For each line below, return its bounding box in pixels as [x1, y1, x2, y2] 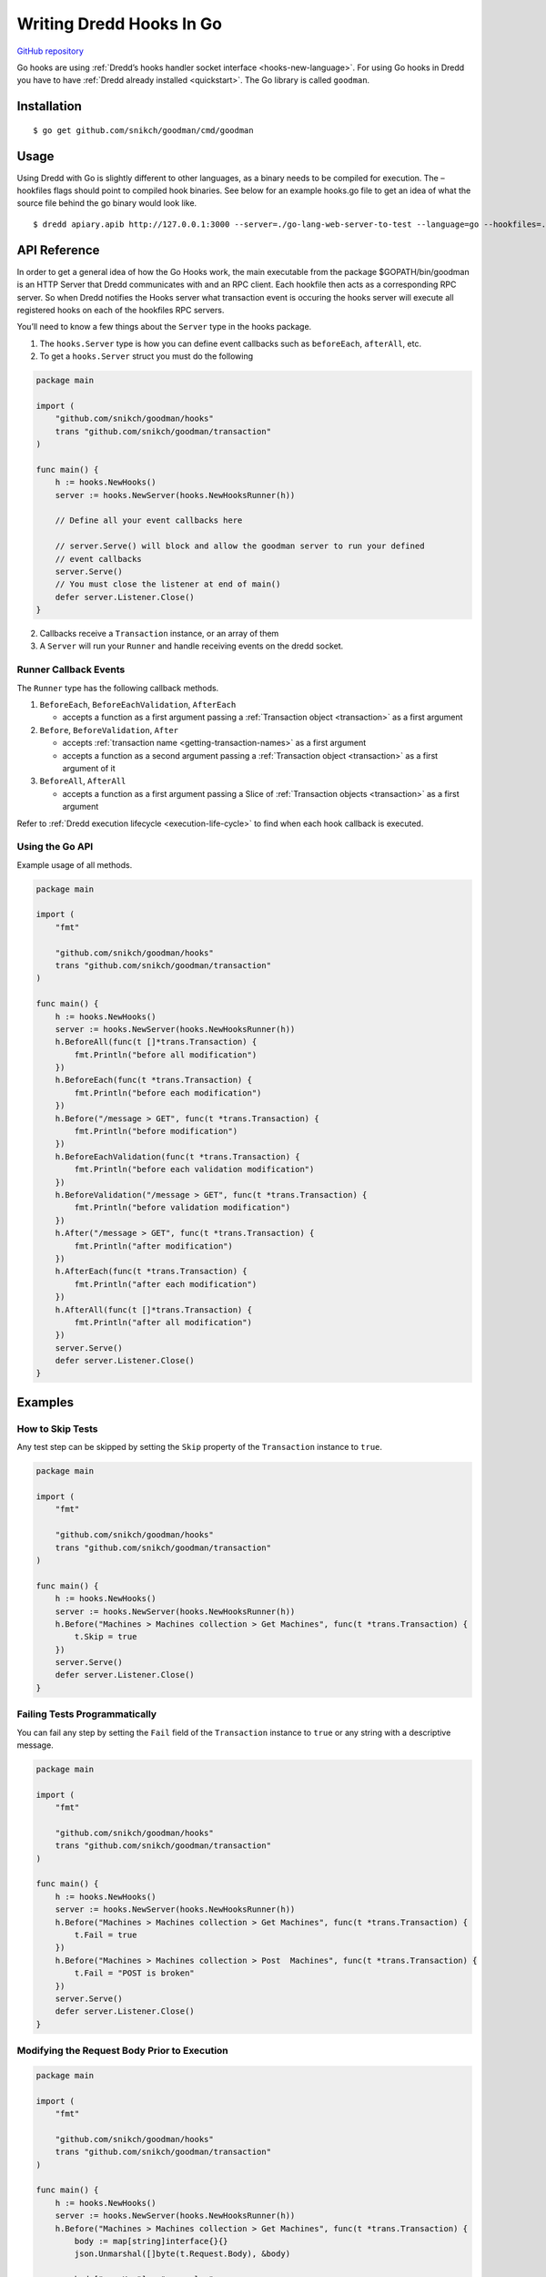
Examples [16, 1394, 75, 1410]
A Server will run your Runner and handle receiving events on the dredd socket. [39, 640, 344, 651]
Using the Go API [16, 841, 94, 853]
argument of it [62, 762, 116, 773]
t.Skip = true [74, 1631, 137, 1642]
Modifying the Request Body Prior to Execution [16, 2045, 229, 2057]
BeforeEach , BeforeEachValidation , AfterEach [39, 699, 237, 710]
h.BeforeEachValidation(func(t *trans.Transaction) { [55, 1151, 300, 1161]
